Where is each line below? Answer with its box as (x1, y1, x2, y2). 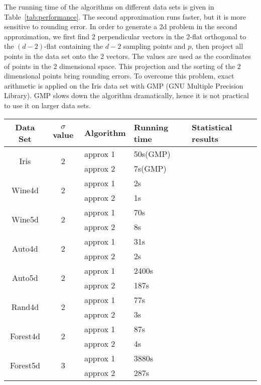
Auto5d (12, 272, 38, 284)
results (192, 132, 219, 144)
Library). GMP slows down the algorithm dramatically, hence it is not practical (4, 90, 249, 101)
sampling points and (123, 41, 186, 51)
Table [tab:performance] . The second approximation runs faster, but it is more (4, 11, 246, 22)
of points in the (4, 60, 51, 71)
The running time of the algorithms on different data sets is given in (4, 2, 214, 12)
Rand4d (11, 301, 39, 313)
